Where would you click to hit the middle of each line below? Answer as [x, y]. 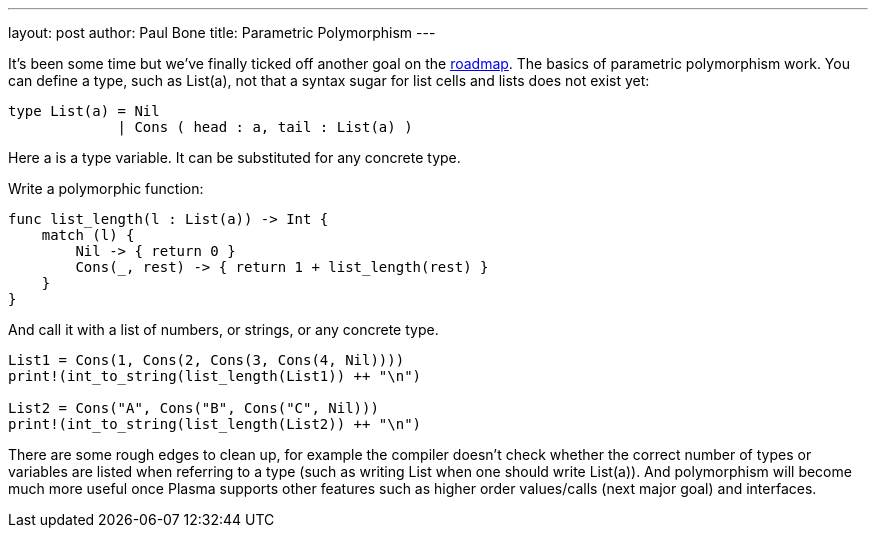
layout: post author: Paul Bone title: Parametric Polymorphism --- [222, 32]
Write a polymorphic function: [106, 188]
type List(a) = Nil [84, 111]
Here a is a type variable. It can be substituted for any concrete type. [234, 157]
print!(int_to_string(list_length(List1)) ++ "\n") [215, 376]
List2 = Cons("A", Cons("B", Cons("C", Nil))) [193, 408]
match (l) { [88, 235]
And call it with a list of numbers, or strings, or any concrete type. [223, 329]
